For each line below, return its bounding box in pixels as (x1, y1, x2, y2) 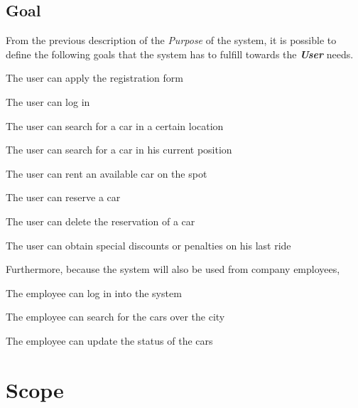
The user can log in (6, 94, 90, 109)
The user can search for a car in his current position (6, 142, 232, 157)
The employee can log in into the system (6, 285, 182, 300)
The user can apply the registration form (6, 70, 183, 85)
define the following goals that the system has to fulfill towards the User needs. (6, 46, 354, 61)
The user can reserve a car (6, 190, 121, 205)
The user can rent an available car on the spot (6, 166, 207, 181)
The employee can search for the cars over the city (6, 309, 225, 324)
